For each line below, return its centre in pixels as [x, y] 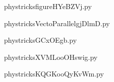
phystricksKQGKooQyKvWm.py [54, 74]
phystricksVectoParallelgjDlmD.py [57, 23]
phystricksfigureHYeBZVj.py [48, 6]
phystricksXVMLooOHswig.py [51, 57]
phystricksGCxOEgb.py [41, 40]
